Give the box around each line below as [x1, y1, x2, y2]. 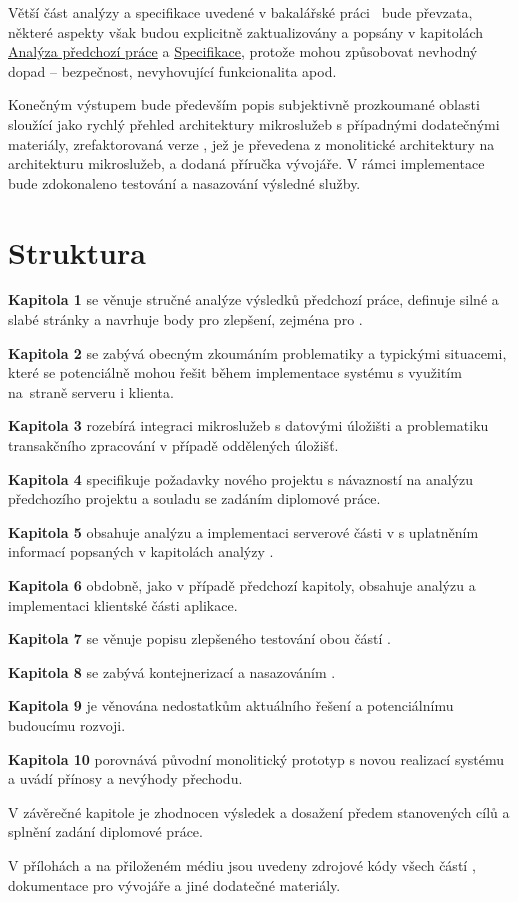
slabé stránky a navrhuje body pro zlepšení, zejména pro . [8, 309, 363, 330]
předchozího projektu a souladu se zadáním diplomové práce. [8, 488, 381, 509]
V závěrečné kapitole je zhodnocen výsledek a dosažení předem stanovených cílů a [8, 801, 510, 822]
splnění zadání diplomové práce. [8, 821, 203, 842]
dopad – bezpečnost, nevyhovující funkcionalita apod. [8, 60, 337, 81]
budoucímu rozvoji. [8, 714, 126, 735]
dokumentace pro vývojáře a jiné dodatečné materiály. [8, 874, 341, 895]
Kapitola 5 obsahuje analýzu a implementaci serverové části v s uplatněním [8, 521, 479, 542]
